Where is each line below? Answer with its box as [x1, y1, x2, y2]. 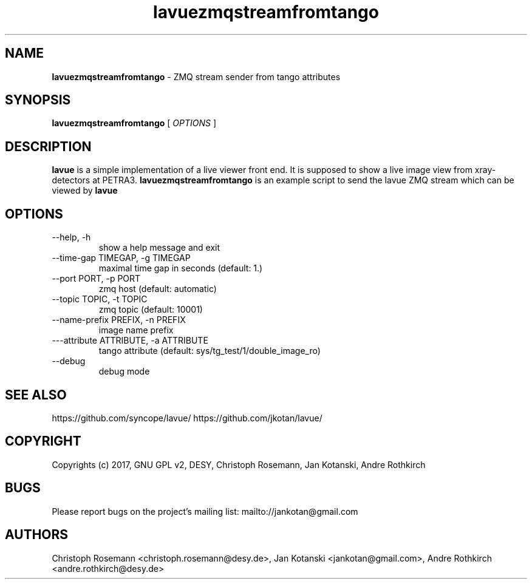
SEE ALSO [5, 387, 67, 402]
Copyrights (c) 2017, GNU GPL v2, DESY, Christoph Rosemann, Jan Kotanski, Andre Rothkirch [52, 459, 426, 470]
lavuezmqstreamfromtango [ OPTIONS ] [52, 118, 217, 129]
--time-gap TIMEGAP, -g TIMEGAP [52, 253, 191, 263]
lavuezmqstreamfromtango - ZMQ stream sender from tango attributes [52, 71, 341, 82]
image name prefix [98, 325, 174, 336]
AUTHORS [5, 527, 69, 543]
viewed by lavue [52, 185, 118, 196]
